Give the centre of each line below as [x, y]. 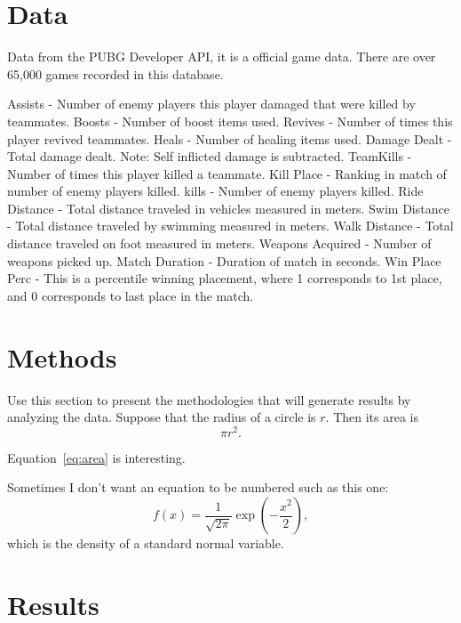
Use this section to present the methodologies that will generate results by [209, 399]
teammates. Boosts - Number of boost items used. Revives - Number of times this [230, 121]
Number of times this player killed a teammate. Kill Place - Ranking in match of [227, 173]
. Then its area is [372, 417]
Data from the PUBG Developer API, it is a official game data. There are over [222, 57]
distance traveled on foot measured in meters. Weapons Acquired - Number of [219, 243]
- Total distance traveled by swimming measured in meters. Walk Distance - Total [230, 226]
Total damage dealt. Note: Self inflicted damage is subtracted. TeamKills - [210, 156]
